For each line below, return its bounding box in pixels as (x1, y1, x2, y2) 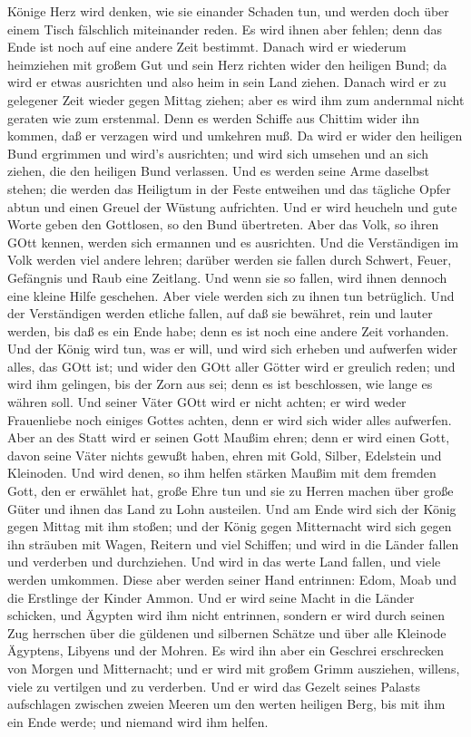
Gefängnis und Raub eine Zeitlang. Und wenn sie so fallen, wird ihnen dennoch (7, 267, 447, 286)
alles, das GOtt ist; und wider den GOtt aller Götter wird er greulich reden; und (7, 356, 456, 375)
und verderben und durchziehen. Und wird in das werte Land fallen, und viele (7, 552, 441, 571)
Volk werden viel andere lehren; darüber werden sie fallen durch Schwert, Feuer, (7, 250, 452, 269)
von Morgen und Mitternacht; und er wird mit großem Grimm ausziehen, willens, (7, 658, 460, 677)
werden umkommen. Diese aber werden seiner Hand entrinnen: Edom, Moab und (7, 570, 457, 588)
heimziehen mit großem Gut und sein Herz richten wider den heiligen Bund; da (7, 54, 447, 73)
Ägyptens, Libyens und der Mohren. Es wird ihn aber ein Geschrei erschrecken (7, 641, 445, 660)
